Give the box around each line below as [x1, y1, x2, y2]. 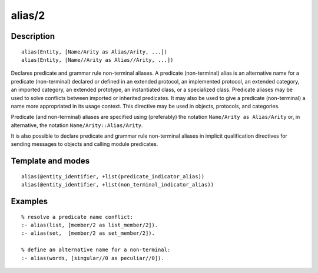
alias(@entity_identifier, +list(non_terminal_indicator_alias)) [21, 181, 214, 188]
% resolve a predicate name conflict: [21, 214, 134, 220]
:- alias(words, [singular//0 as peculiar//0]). [21, 255, 164, 261]
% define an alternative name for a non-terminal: [21, 247, 171, 253]
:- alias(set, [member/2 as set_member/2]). [21, 230, 155, 237]
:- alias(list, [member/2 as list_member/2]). [21, 222, 158, 229]
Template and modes [11, 156, 90, 166]
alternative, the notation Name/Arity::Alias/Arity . [11, 121, 144, 129]
